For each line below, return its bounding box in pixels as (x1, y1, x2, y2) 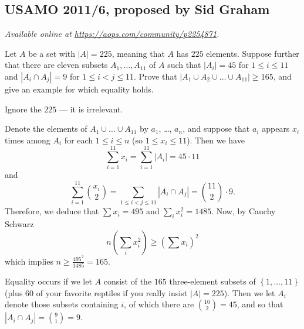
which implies (5, 255, 53, 267)
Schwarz (5, 218, 34, 229)
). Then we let (224, 286, 275, 299)
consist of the (103, 275, 152, 287)
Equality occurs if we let (5, 275, 92, 287)
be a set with (28, 47, 76, 59)
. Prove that (133, 70, 177, 82)
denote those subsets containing (5, 298, 119, 310)
